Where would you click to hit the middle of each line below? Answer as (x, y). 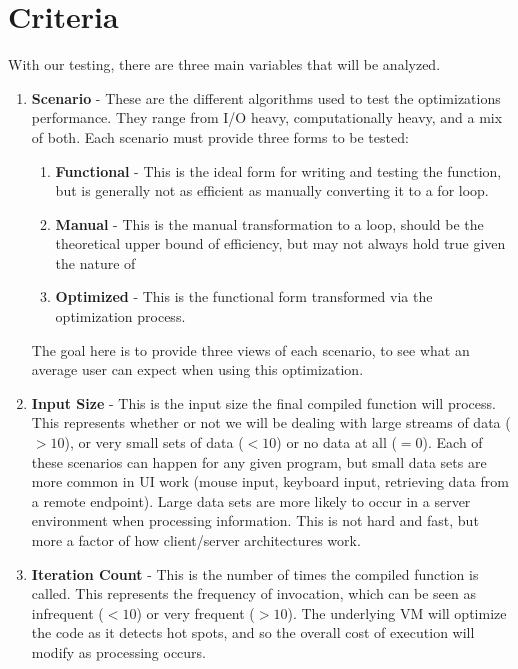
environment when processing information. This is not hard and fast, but (255, 520)
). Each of (452, 442)
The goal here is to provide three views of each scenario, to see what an (250, 349)
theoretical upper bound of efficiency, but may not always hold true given (280, 243)
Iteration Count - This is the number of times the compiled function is (255, 573)
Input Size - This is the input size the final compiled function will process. (263, 402)
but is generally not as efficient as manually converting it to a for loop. (272, 190)
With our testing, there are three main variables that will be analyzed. (224, 64)
